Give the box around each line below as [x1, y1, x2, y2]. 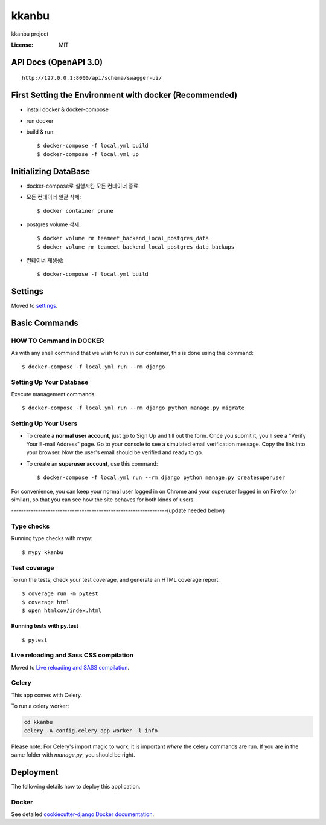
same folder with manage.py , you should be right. [11, 751, 135, 758]
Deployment [11, 767, 59, 777]
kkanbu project [11, 30, 49, 37]
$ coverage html [22, 599, 70, 605]
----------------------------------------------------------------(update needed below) [11, 507, 225, 514]
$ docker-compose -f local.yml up [37, 151, 139, 157]
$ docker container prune [37, 207, 114, 214]
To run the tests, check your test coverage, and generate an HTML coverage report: [11, 576, 220, 583]
